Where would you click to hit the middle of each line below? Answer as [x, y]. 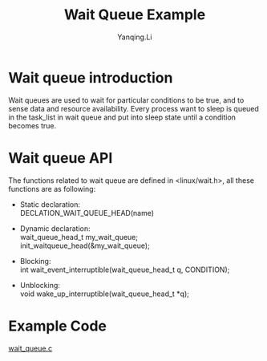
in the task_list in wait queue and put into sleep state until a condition [122, 117]
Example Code [57, 326]
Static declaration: [50, 204]
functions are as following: [52, 189]
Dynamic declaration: [55, 228]
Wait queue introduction [91, 77]
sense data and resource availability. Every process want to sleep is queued [133, 108]
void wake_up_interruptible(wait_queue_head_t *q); [105, 294]
